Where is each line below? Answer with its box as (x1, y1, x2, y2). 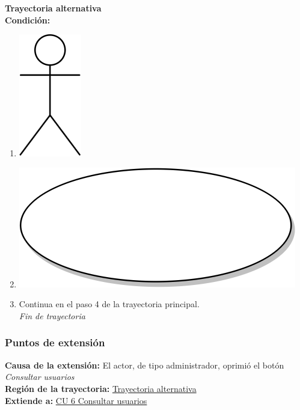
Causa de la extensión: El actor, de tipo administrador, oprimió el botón (5, 358, 284, 371)
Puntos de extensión (5, 335, 105, 350)
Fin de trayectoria (19, 309, 85, 322)
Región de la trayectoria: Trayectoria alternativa (5, 382, 197, 394)
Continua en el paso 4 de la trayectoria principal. (19, 298, 200, 310)
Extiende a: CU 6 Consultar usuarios (5, 394, 147, 406)
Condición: (5, 13, 51, 26)
